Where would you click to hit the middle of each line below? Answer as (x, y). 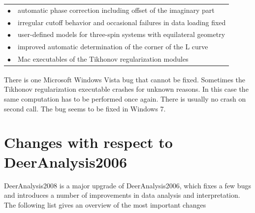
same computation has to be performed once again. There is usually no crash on (125, 99)
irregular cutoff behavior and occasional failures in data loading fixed (122, 22)
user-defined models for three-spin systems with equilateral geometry (122, 34)
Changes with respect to (88, 142)
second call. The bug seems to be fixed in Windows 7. (85, 108)
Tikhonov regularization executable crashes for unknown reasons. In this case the (126, 89)
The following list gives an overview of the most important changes (105, 204)
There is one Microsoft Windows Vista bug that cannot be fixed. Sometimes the (125, 79)
